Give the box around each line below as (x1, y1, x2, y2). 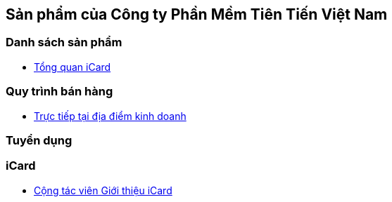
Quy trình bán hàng (6, 84, 113, 99)
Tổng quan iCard (34, 60, 111, 73)
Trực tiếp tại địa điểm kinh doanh (34, 109, 186, 122)
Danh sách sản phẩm (6, 35, 122, 50)
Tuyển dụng (6, 133, 72, 147)
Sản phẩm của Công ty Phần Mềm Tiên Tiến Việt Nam (6, 6, 388, 23)
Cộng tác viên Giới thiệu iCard (34, 184, 172, 196)
